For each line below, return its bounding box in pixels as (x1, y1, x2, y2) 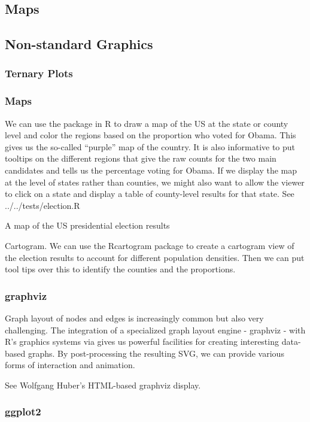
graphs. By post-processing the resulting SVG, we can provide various (28, 347, 284, 359)
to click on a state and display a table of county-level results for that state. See (5, 187, 294, 200)
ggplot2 (5, 404, 41, 419)
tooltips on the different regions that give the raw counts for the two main (5, 152, 276, 165)
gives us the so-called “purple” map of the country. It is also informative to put (5, 140, 296, 153)
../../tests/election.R (5, 199, 80, 211)
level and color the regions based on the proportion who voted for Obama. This (5, 129, 296, 141)
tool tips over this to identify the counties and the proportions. (5, 263, 236, 275)
